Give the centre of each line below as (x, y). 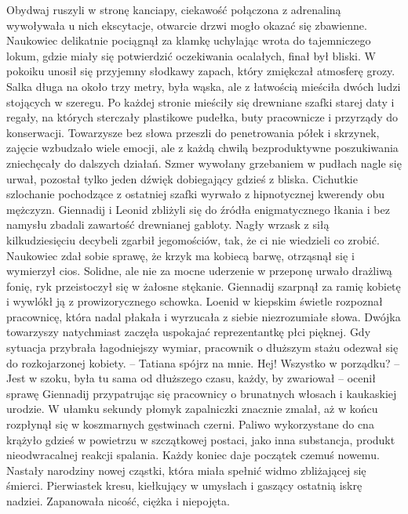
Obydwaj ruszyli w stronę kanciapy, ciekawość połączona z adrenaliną (174, 9)
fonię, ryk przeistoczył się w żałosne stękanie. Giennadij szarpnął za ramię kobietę (204, 286)
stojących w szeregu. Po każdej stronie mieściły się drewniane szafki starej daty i (200, 101)
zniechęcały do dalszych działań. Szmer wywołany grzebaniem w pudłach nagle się (204, 163)
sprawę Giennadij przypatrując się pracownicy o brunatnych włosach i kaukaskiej (202, 393)
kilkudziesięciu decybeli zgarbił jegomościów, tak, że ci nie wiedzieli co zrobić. (193, 239)
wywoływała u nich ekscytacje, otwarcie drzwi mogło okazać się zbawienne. (187, 25)
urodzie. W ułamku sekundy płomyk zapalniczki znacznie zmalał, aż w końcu (192, 409)
